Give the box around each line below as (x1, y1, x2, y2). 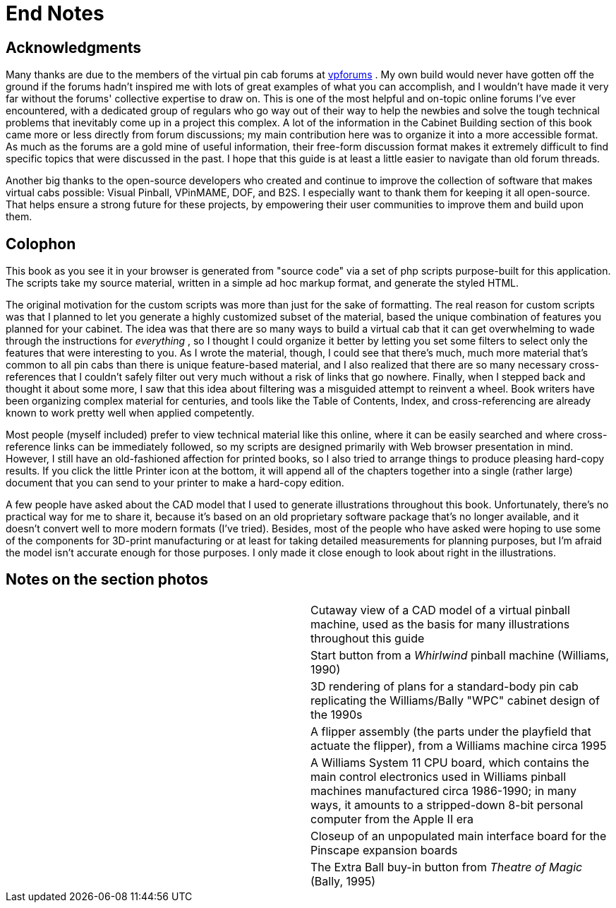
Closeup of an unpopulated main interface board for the (310, 828, 607, 843)
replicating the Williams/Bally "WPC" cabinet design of (310, 693, 600, 707)
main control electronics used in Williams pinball (310, 769, 567, 784)
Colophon (6, 234, 76, 253)
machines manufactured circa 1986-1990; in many (310, 783, 576, 798)
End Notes (6, 1, 104, 25)
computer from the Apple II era (310, 811, 474, 826)
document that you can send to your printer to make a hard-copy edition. (6, 477, 344, 489)
